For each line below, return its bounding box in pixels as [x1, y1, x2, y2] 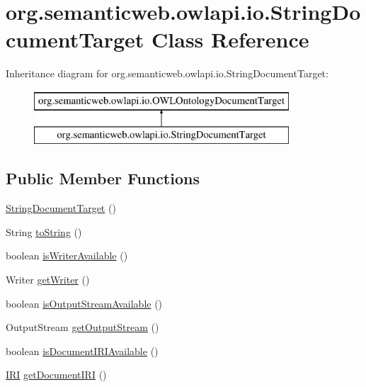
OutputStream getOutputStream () [6, 320, 159, 335]
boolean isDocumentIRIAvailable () [6, 343, 159, 358]
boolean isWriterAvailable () [6, 248, 128, 263]
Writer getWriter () [6, 272, 90, 287]
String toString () [6, 224, 82, 239]
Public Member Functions [6, 167, 200, 189]
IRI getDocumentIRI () [6, 367, 107, 382]
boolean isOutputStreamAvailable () [6, 296, 163, 310]
